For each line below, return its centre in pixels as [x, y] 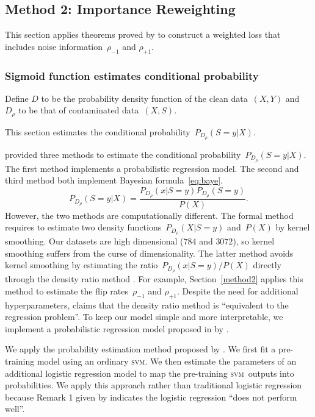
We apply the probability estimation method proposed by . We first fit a [140, 349]
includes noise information [54, 46]
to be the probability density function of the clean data [144, 98]
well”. [15, 409]
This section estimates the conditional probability [98, 131]
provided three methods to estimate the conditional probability [123, 154]
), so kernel [254, 241]
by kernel [293, 227]
